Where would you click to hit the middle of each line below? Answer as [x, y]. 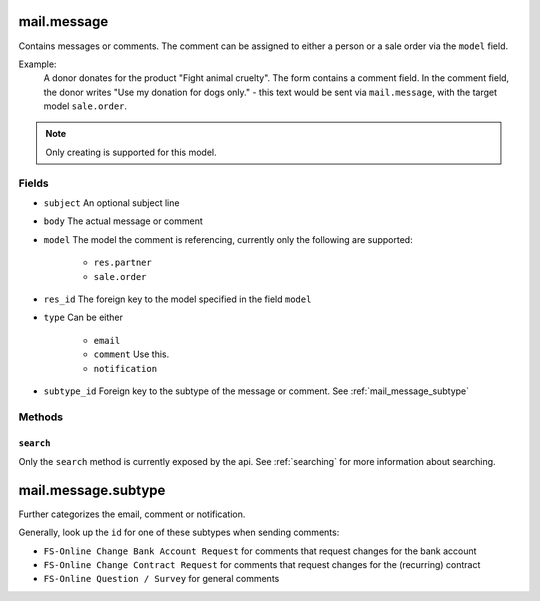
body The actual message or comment [123, 221]
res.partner [122, 263]
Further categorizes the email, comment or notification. [132, 514]
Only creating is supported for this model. [131, 152]
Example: [37, 64]
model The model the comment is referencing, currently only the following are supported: [228, 239]
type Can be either [83, 317]
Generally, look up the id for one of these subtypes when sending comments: [179, 532]
